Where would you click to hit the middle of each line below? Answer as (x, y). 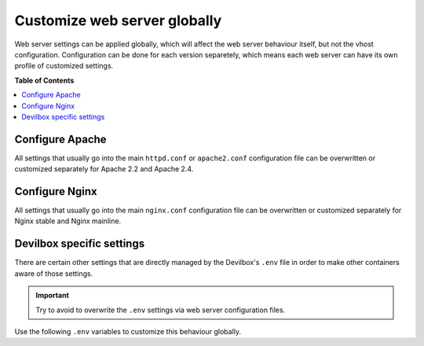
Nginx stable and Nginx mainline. (68, 221)
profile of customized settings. (64, 66)
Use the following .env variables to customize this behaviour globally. (128, 331)
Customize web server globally (118, 20)
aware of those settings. (54, 273)
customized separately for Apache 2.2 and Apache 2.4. (104, 169)
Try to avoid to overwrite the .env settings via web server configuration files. (161, 310)
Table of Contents (44, 80)
